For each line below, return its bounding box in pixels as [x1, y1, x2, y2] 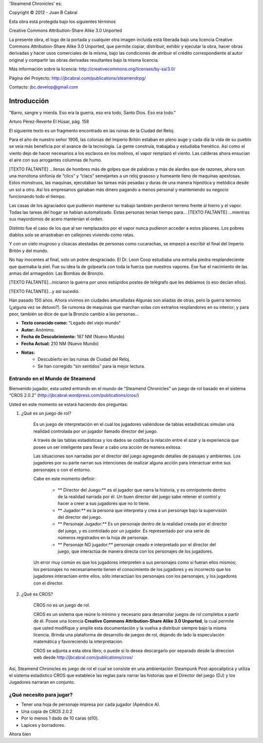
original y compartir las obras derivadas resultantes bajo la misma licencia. [9, 57, 159, 63]
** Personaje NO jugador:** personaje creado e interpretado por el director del [57, 542, 216, 547]
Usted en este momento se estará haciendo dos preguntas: [9, 401, 129, 407]
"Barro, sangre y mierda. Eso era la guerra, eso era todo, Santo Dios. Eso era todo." [9, 109, 176, 115]
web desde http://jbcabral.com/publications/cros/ [33, 655, 133, 660]
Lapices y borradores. [21, 722, 66, 728]
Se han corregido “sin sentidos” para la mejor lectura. [38, 363, 146, 369]
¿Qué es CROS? [21, 591, 53, 597]
